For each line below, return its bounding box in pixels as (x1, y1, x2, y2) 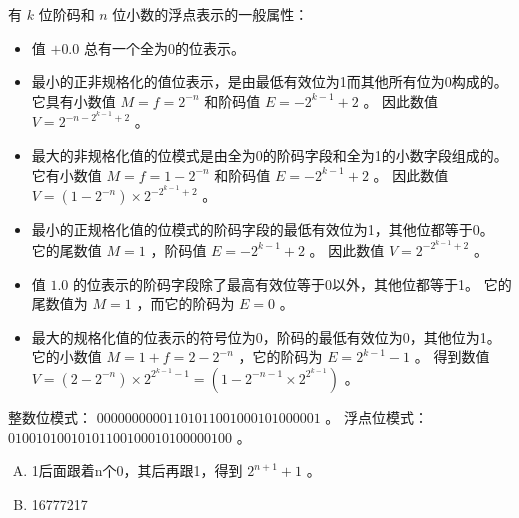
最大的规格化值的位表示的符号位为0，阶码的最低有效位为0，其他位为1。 (31, 326, 501, 347)
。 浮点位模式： (325, 406, 428, 427)
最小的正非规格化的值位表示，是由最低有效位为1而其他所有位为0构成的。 (31, 71, 508, 92)
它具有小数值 (31, 90, 116, 111)
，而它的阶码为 (136, 293, 235, 314)
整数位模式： (8, 406, 92, 427)
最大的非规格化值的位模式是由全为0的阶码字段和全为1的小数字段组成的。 (31, 145, 508, 166)
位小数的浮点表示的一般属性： (112, 4, 309, 24)
